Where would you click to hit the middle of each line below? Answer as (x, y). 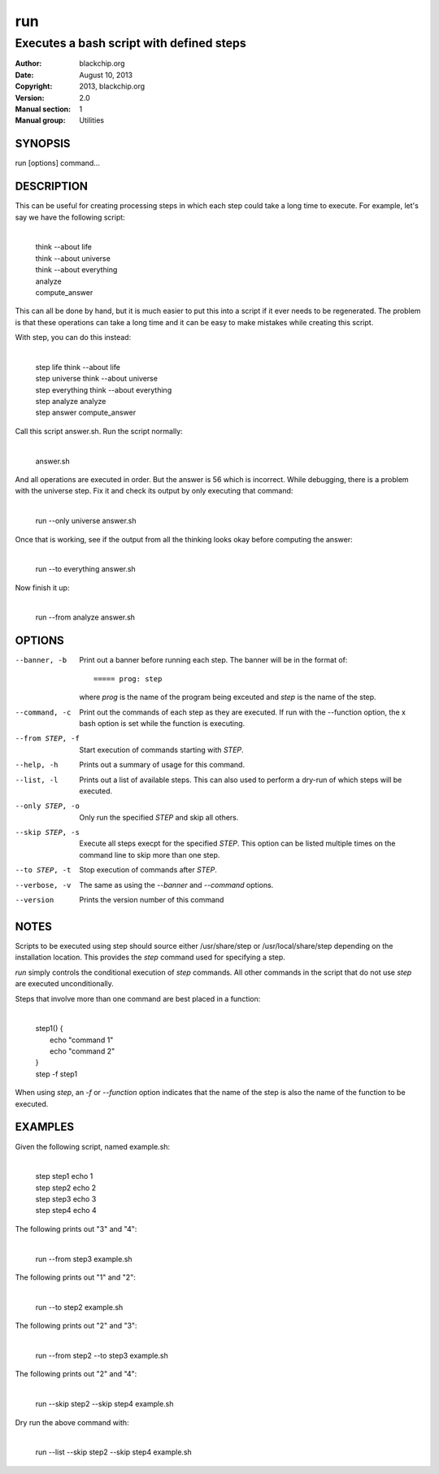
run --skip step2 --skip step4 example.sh (104, 1404)
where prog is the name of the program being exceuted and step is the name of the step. (228, 697)
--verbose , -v (43, 885)
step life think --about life (78, 367)
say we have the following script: (70, 217)
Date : (24, 75)
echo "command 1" (82, 1040)
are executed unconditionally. (64, 984)
